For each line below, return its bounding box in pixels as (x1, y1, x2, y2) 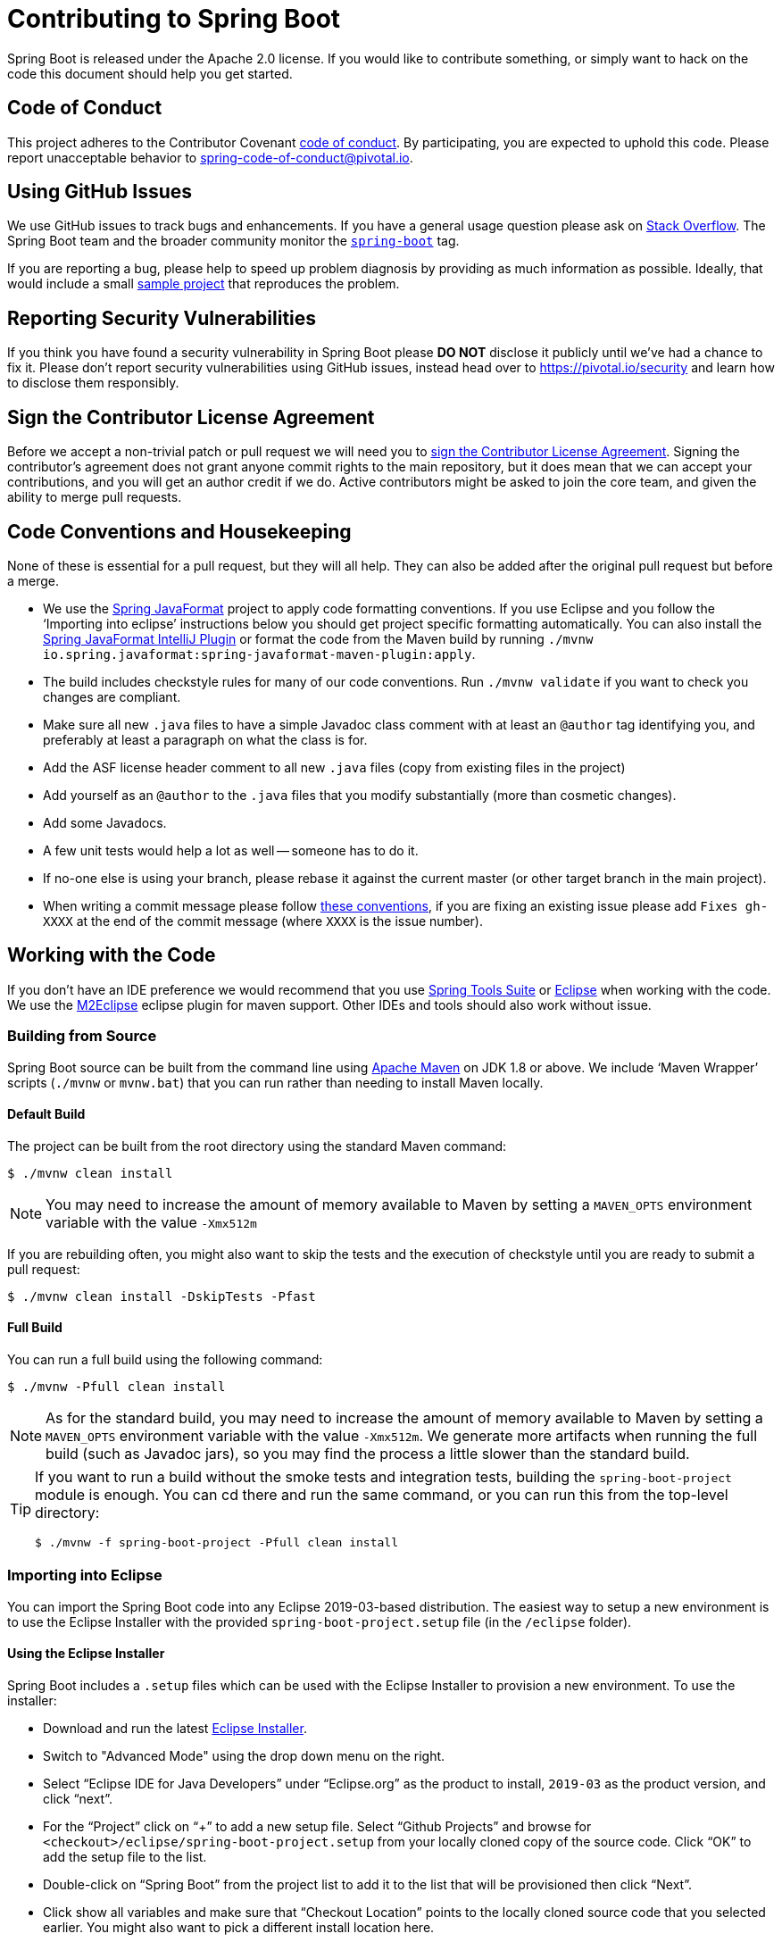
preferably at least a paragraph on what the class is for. (43, 731, 368, 747)
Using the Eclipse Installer (7, 1646, 165, 1662)
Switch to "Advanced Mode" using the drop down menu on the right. (43, 1747, 445, 1763)
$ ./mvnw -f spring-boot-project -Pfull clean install (35, 1536, 398, 1549)
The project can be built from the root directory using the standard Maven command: (7, 1138, 507, 1154)
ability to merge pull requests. (7, 489, 182, 505)
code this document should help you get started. (7, 65, 293, 81)
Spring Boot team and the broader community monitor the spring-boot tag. (7, 233, 460, 249)
